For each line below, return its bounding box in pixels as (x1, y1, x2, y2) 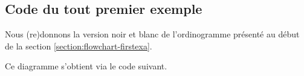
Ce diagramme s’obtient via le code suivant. (5, 60, 167, 72)
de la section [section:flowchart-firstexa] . (5, 39, 152, 52)
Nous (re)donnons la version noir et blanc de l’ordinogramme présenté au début (5, 28, 300, 40)
